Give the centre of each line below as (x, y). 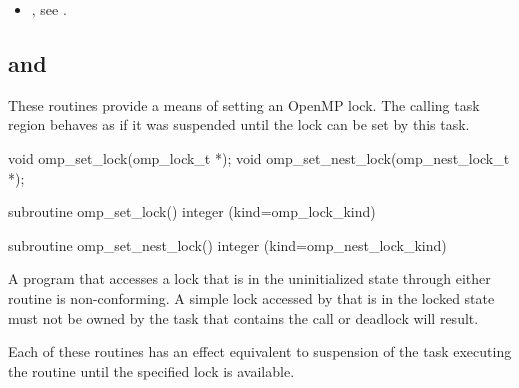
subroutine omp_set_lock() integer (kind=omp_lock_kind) (192, 211)
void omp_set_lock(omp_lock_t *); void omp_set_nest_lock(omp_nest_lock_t (259, 157)
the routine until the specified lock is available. (151, 370)
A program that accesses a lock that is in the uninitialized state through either (249, 278)
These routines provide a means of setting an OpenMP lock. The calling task (244, 104)
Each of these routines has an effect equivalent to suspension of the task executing (260, 351)
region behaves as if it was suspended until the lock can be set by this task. (239, 124)
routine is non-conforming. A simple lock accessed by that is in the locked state (251, 297)
